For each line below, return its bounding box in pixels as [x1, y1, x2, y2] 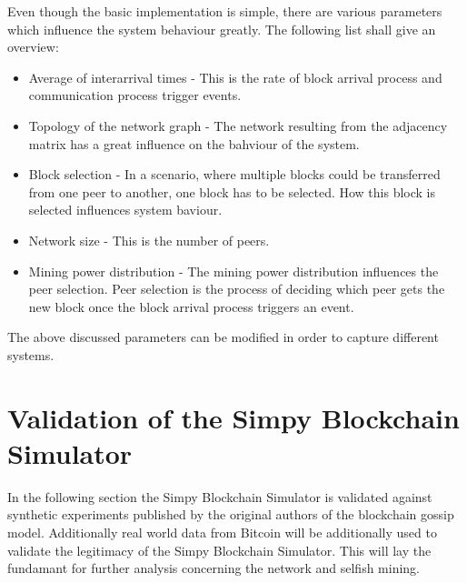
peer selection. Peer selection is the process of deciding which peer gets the [28, 279, 445, 298]
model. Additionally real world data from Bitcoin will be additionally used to [7, 523, 437, 541]
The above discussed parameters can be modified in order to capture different [7, 327, 439, 347]
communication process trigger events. [28, 85, 242, 105]
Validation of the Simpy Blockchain [7, 398, 460, 436]
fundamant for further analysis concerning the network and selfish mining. [7, 558, 421, 578]
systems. [7, 345, 55, 364]
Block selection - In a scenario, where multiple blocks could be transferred [28, 165, 441, 184]
